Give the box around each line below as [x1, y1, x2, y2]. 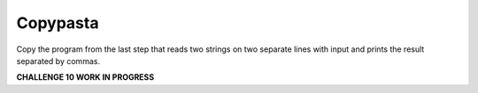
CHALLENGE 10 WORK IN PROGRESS [16, 72, 155, 82]
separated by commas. [16, 55, 101, 66]
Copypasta [16, 13, 99, 32]
